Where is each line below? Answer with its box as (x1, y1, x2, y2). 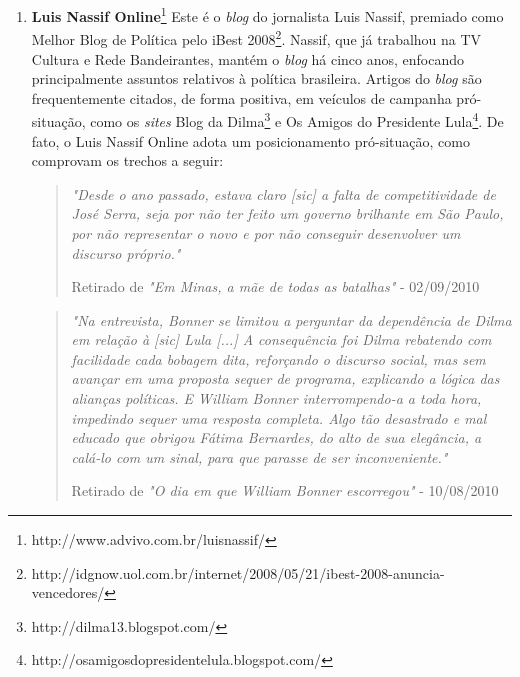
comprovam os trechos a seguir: (31, 150, 224, 171)
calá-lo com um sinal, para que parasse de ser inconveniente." (71, 446, 448, 467)
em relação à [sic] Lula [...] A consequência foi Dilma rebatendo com (71, 329, 492, 350)
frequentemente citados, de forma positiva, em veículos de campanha (31, 87, 452, 108)
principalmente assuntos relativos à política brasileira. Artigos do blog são (31, 68, 482, 89)
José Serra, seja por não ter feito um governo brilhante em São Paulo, (71, 203, 504, 224)
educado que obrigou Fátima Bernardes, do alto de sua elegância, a (71, 427, 482, 448)
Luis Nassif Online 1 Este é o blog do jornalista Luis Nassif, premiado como (31, 3, 504, 26)
